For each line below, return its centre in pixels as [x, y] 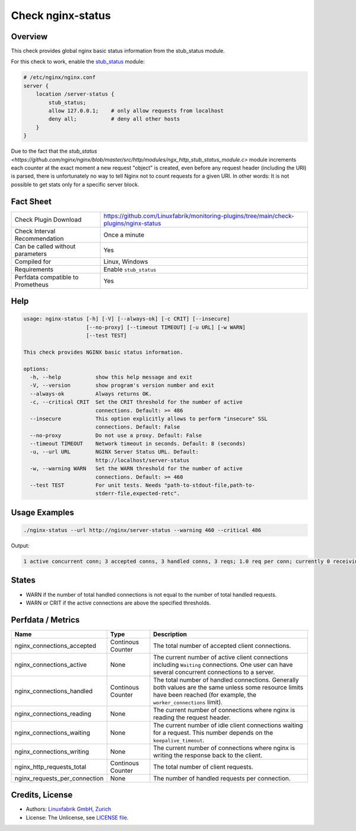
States [23, 580]
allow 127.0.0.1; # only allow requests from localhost [136, 111]
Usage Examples [42, 512]
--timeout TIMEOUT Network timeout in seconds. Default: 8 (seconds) [138, 444]
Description [170, 634]
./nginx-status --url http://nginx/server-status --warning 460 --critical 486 [142, 530]
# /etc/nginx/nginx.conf [60, 78]
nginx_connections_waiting [52, 732]
